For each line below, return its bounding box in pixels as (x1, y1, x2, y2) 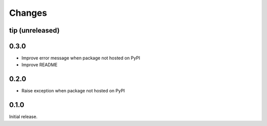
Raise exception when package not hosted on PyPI (21, 88, 125, 94)
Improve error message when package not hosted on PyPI (21, 55, 140, 61)
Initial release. (9, 114, 38, 120)
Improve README (21, 62, 58, 68)
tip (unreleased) (9, 26, 60, 35)
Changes (9, 7, 47, 18)
